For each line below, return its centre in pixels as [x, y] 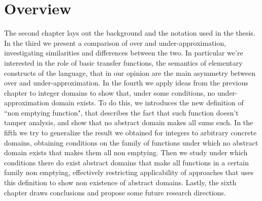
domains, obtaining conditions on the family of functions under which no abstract [131, 142]
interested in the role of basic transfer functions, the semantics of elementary [123, 62]
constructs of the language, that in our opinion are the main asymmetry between [130, 73]
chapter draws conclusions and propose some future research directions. [115, 192]
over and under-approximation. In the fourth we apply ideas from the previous [126, 83]
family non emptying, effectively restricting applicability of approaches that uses [129, 172]
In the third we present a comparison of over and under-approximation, [115, 42]
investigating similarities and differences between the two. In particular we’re [124, 53]
